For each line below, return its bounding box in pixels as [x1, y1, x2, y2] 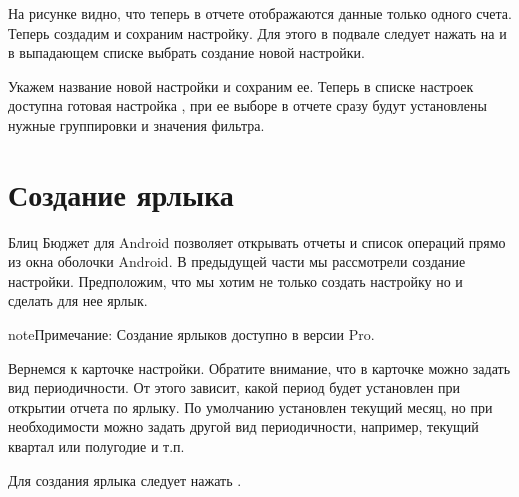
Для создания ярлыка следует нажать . [8, 469, 242, 490]
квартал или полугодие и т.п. [8, 436, 185, 457]
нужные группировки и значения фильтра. [8, 114, 265, 135]
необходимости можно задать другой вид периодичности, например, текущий [8, 416, 479, 437]
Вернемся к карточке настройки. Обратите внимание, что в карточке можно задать [8, 357, 511, 378]
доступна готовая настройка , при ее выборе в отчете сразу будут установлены [8, 95, 487, 116]
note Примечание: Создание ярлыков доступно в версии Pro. [8, 324, 375, 345]
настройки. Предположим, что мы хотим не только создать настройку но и [8, 270, 463, 291]
